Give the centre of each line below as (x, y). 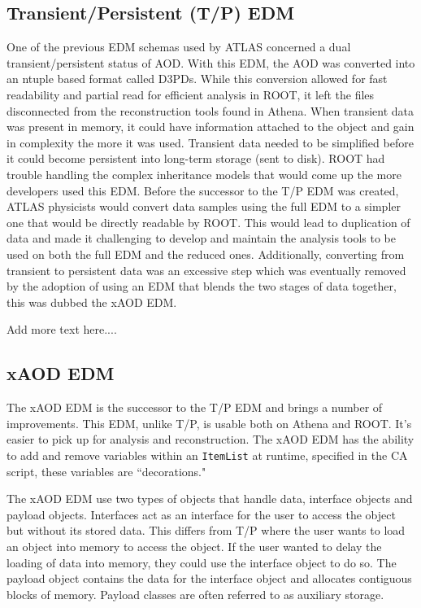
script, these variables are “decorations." (106, 471)
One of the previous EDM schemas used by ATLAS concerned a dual (179, 47)
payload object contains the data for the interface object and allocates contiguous (209, 578)
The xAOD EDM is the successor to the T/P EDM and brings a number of (195, 407)
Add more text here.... (62, 329)
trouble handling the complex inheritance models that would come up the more (204, 174)
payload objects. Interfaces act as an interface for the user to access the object (201, 514)
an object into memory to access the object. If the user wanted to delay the (194, 546)
